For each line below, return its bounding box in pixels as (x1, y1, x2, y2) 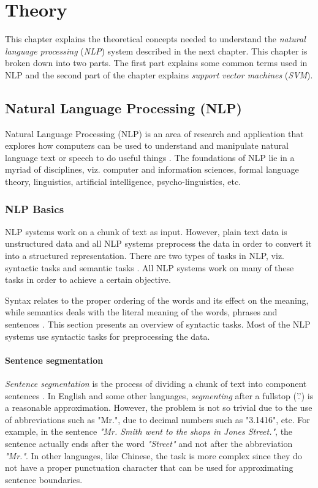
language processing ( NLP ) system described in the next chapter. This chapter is (5, 44, 308, 57)
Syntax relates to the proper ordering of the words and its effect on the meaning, (5, 293, 309, 306)
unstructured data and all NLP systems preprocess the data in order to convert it (5, 237, 312, 250)
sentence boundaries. (5, 473, 83, 486)
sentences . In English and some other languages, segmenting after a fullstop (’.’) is (5, 389, 314, 402)
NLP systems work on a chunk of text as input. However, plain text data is (5, 225, 287, 238)
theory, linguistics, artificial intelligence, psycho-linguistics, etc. (5, 175, 241, 188)
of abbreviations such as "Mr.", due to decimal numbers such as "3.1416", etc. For (5, 413, 310, 426)
